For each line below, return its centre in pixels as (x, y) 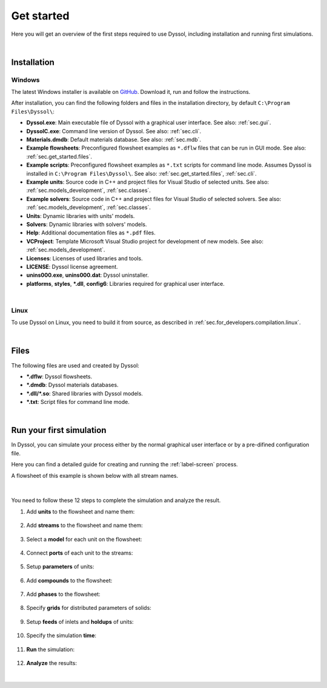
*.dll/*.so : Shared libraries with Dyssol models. (85, 393)
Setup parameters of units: (60, 567)
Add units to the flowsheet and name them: (81, 511)
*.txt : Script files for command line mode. (78, 402)
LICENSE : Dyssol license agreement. (72, 266)
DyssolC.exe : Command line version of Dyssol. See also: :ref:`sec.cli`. (114, 131)
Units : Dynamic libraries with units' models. (81, 216)
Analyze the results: (51, 663)
